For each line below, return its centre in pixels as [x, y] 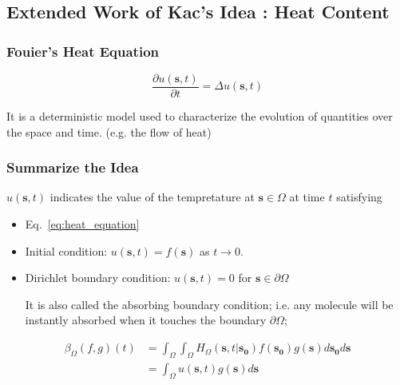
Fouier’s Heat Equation [83, 51]
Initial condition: [66, 250]
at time [307, 197]
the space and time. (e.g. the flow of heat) [109, 131]
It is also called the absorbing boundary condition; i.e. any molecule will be [209, 304]
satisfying [359, 197]
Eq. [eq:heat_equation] [82, 224]
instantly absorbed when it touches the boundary [146, 320]
